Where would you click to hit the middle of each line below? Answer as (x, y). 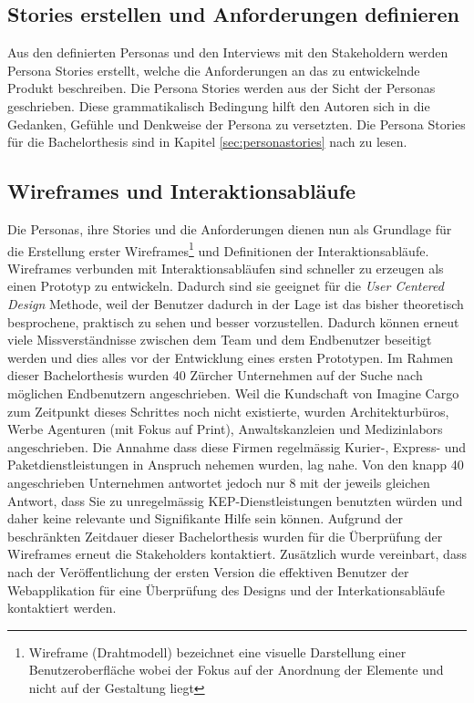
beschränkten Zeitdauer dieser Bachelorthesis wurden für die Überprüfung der (225, 536)
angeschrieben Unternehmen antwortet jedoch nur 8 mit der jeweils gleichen (219, 482)
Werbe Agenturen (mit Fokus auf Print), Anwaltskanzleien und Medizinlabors (225, 429)
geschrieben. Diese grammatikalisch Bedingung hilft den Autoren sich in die (219, 105)
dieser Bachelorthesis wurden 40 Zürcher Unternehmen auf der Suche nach (215, 375)
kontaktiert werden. (62, 608)
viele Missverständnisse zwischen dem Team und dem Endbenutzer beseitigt (220, 340)
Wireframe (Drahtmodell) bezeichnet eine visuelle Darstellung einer (217, 651)
